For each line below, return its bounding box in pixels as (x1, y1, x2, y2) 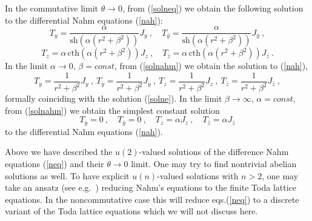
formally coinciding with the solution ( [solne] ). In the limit (5, 92, 222, 105)
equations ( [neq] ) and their (5, 157, 104, 170)
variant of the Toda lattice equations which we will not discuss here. (5, 205, 258, 217)
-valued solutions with (157, 169, 239, 182)
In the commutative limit (5, 2, 98, 14)
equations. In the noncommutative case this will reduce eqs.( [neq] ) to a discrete (5, 193, 299, 205)
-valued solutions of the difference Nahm (139, 145, 289, 158)
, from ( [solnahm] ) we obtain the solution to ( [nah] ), (114, 59, 308, 72)
